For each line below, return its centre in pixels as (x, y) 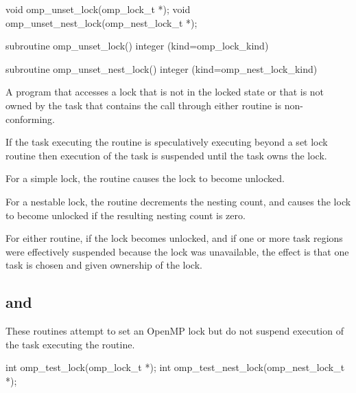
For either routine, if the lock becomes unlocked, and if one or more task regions (174, 238)
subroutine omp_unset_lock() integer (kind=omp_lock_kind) (137, 46)
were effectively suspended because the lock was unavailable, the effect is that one (177, 251)
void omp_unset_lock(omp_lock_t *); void (98, 9)
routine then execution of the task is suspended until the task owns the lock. (166, 155)
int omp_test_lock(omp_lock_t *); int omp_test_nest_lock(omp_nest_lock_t (175, 367)
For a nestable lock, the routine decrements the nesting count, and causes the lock (178, 201)
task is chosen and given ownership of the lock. (104, 265)
